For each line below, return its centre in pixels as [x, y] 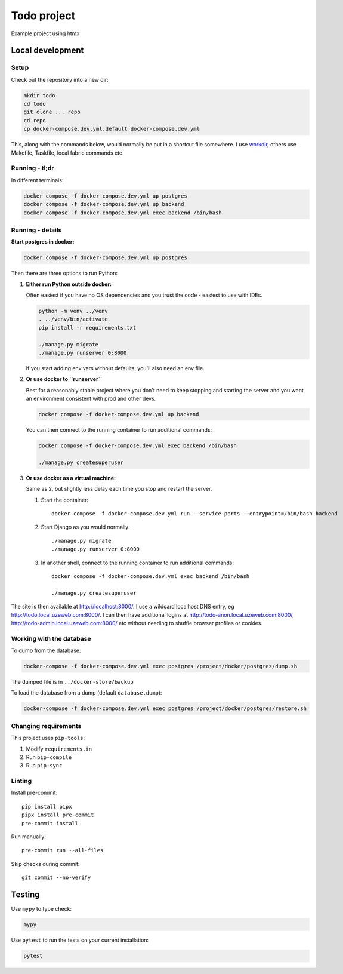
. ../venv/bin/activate [73, 319]
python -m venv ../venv [73, 311]
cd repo [35, 120]
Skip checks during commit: [45, 864]
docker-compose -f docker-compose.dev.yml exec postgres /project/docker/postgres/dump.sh [160, 666]
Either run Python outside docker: [69, 284]
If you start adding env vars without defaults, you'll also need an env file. [115, 368]
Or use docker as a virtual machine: [71, 478]
